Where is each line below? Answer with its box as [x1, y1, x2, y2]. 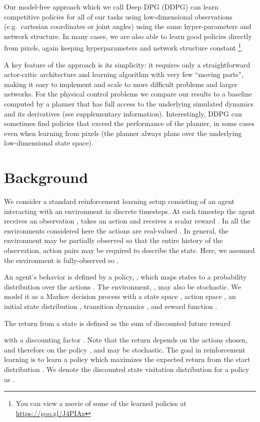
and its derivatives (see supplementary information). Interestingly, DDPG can [4, 108, 242, 118]
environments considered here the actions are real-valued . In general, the [4, 225, 228, 235]
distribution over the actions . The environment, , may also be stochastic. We [4, 281, 241, 291]
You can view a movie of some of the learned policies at [15, 398, 186, 408]
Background [4, 167, 88, 187]
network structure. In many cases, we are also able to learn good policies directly [4, 30, 252, 41]
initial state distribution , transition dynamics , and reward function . [4, 301, 217, 311]
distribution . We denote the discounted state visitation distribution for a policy [4, 364, 249, 374]
